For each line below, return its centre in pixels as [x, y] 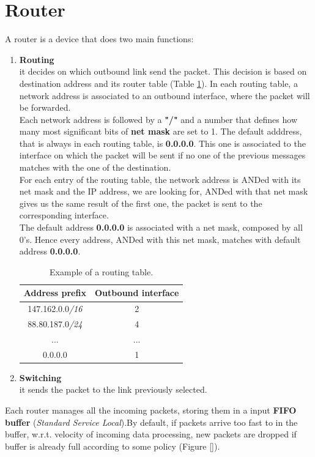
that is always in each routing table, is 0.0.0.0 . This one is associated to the [162, 143]
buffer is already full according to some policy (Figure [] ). [113, 446]
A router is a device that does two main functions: [99, 39]
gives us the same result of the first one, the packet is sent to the [141, 203]
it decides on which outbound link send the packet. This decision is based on [163, 71]
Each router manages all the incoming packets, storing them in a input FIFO [151, 410]
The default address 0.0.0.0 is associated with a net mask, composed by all [161, 227]
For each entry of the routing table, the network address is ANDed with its [160, 179]
